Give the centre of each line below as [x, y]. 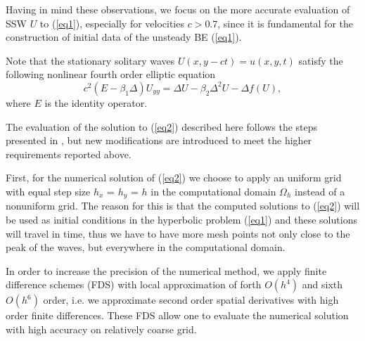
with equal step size [48, 191]
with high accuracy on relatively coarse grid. [101, 329]
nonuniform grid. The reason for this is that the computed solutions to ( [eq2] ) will [183, 206]
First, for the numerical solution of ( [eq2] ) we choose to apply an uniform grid [174, 178]
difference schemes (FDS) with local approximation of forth [134, 284]
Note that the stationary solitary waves [90, 60]
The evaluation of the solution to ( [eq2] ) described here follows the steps [162, 126]
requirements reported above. [69, 154]
